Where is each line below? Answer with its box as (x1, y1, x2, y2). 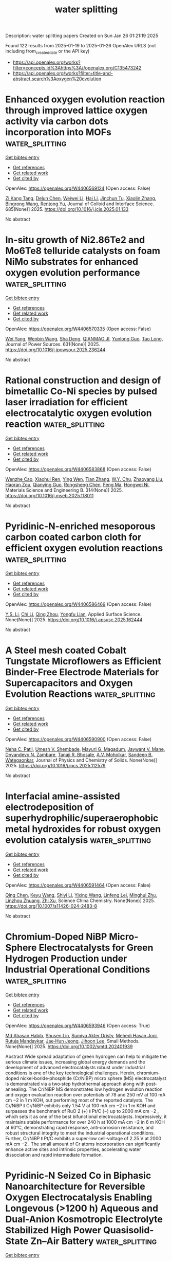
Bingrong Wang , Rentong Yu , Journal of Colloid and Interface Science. (5, 201, 155, 207)
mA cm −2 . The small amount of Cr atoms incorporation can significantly (5, 1141, 160, 1147)
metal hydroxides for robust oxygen (5, 823, 161, 835)
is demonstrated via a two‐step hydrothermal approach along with (5, 1080, 145, 1087)
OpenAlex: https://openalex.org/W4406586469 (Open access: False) (5, 601, 152, 607)
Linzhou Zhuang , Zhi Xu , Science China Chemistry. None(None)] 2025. (5, 897, 156, 904)
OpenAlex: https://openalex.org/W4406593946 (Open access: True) (5, 1022, 150, 1029)
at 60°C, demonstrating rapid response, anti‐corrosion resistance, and (5, 1124, 154, 1130)
